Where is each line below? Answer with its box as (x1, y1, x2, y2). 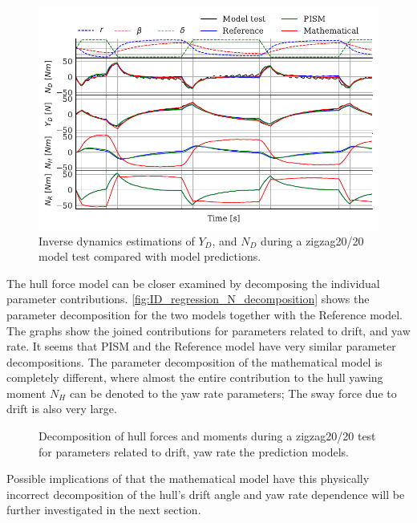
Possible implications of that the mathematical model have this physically (6, 470, 370, 487)
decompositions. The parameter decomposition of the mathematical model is (6, 353, 383, 370)
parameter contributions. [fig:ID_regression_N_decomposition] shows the (6, 290, 370, 307)
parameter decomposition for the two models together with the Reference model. (6, 306, 403, 322)
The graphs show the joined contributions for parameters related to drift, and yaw (6, 322, 411, 339)
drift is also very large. (6, 400, 117, 417)
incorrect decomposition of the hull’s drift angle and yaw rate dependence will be (6, 485, 405, 502)
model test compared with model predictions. (38, 248, 261, 265)
